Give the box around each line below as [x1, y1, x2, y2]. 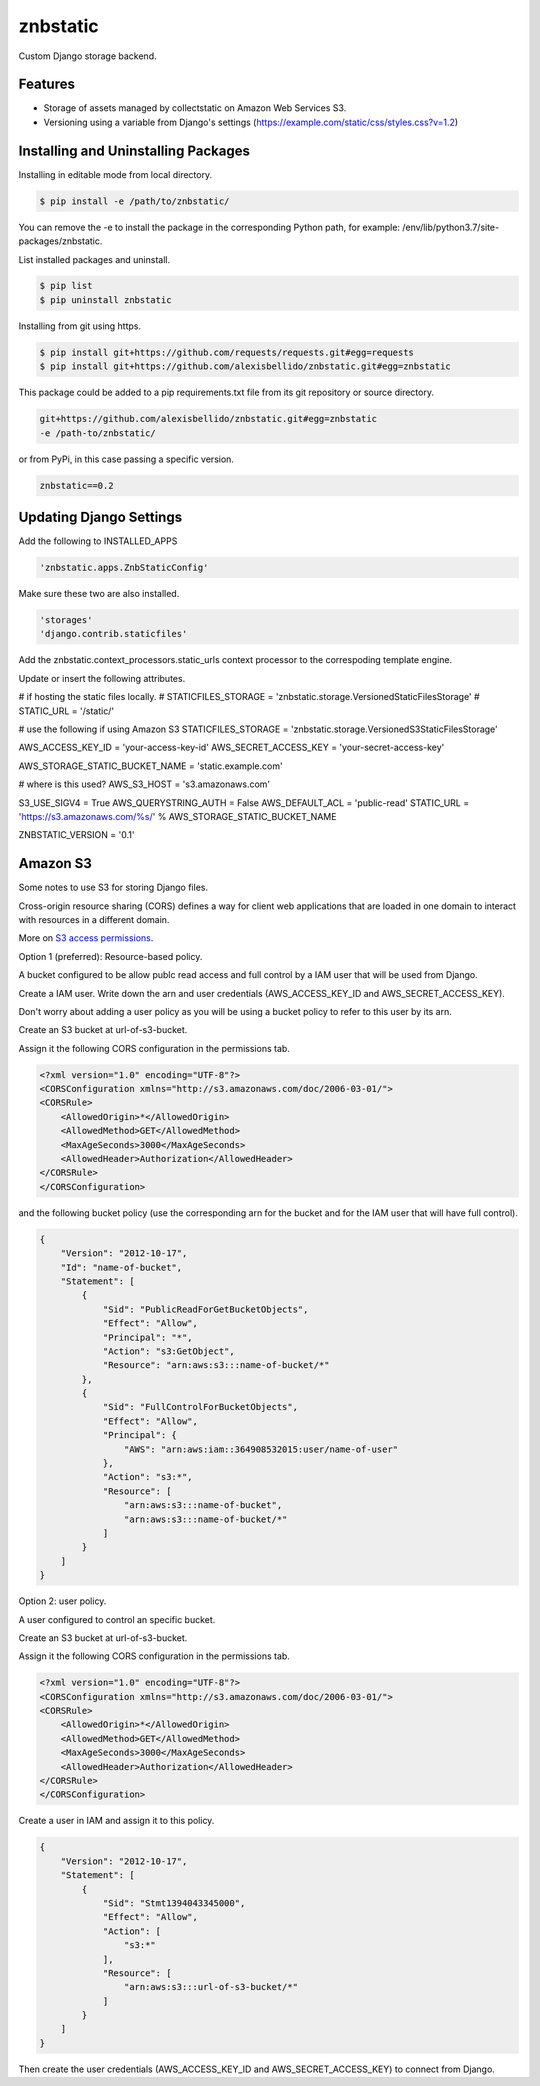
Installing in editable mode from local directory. [18, 168, 213, 180]
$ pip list [39, 280, 93, 292]
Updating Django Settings [18, 508, 183, 525]
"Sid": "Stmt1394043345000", [102, 1897, 246, 1909]
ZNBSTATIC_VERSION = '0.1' [18, 829, 135, 841]
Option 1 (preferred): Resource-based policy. [18, 950, 203, 962]
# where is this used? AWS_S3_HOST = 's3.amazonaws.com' [18, 778, 271, 790]
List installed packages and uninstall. [18, 253, 170, 265]
